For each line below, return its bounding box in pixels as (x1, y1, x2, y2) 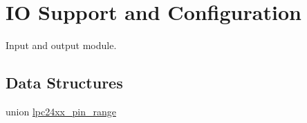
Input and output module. (6, 38, 117, 53)
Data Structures (6, 72, 123, 93)
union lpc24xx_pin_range (6, 104, 116, 118)
